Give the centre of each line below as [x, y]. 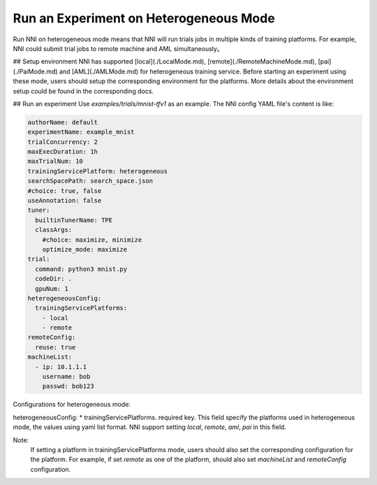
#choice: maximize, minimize [92, 240]
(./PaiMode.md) [36, 71]
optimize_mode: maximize [85, 249]
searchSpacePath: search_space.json [90, 181]
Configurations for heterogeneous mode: [72, 405]
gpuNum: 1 [52, 289]
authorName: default [62, 122]
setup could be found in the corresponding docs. [83, 91]
